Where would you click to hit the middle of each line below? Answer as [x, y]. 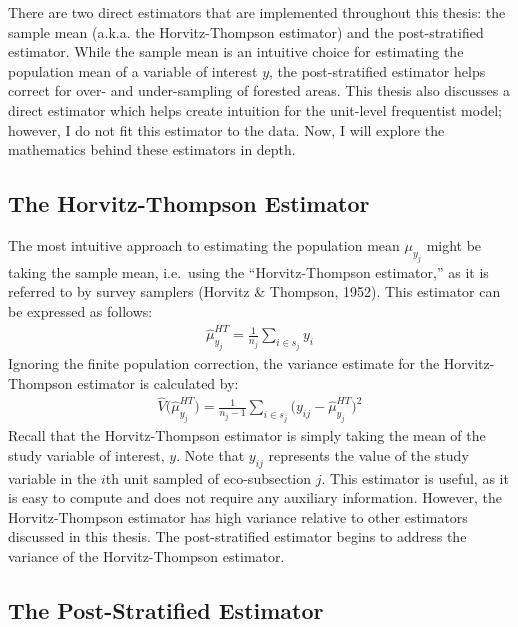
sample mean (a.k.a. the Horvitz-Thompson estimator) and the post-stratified [246, 31]
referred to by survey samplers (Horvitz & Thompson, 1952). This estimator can [254, 291]
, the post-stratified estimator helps [377, 70]
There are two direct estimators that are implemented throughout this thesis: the [257, 12]
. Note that [210, 454]
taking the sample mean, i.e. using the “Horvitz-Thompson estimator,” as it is [248, 271]
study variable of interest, [86, 454]
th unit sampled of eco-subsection [208, 477]
